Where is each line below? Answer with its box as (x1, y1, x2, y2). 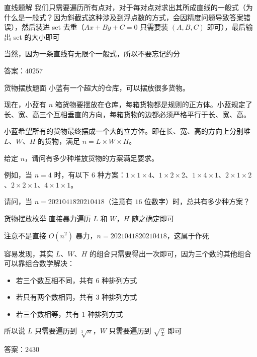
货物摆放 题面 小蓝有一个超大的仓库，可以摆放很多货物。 (4, 82, 190, 93)
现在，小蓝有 (4, 99, 46, 110)
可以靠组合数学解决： (4, 258, 74, 269)
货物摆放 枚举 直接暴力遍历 (4, 213, 91, 223)
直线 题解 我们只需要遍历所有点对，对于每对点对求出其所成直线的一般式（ (4, 2, 246, 12)
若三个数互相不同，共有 (16, 275, 94, 285)
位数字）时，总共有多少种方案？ (144, 196, 250, 207)
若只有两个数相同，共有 (16, 292, 94, 302)
